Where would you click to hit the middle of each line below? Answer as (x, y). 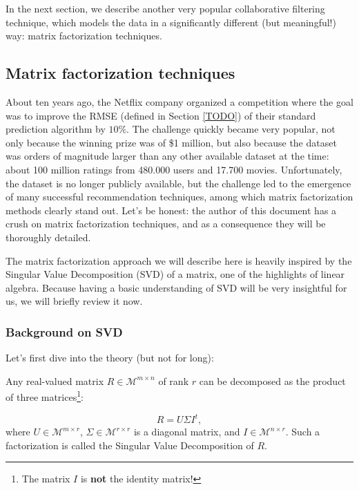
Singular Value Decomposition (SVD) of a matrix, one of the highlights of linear (175, 274)
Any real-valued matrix (55, 380)
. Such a (303, 432)
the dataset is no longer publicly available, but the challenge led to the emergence (178, 183)
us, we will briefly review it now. (74, 301)
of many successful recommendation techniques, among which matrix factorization (179, 197)
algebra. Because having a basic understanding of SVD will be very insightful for (176, 287)
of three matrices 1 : (45, 396)
